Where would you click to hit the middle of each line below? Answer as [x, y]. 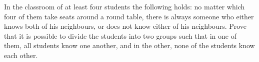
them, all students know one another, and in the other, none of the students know [129, 45]
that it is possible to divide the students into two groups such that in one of [120, 35]
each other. [21, 55]
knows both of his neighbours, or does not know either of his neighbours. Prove [125, 26]
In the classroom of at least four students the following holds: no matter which [124, 6]
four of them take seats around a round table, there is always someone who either [129, 16]
